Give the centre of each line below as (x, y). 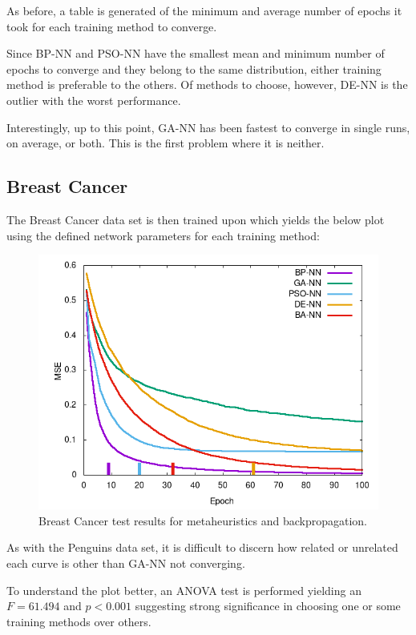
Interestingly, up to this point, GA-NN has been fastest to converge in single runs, (208, 127)
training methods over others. (79, 621)
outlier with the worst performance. (94, 100)
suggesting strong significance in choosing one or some (268, 606)
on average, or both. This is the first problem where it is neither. (166, 143)
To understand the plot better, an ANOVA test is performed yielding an (184, 590)
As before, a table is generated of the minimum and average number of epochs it (204, 10)
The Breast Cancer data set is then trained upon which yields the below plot (196, 219)
